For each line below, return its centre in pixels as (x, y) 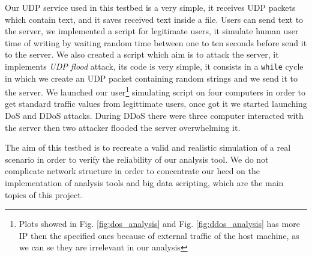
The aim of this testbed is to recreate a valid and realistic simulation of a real (148, 147)
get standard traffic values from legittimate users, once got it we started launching (156, 104)
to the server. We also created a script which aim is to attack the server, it (142, 54)
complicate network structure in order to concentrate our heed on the (132, 171)
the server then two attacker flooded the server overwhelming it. (123, 127)
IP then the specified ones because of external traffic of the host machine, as (159, 235)
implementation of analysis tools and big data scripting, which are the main (144, 183)
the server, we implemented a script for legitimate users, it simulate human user (152, 31)
